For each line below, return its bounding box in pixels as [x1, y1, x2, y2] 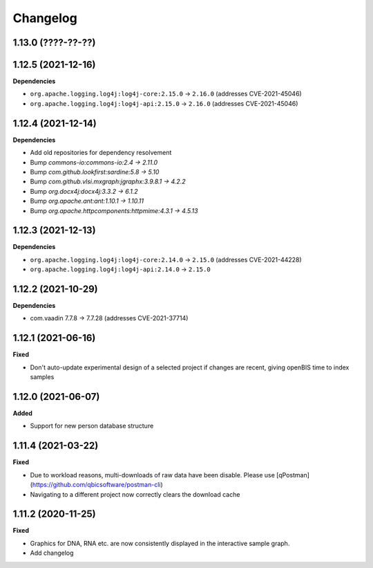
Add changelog [30, 549, 74, 557]
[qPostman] [276, 470, 310, 479]
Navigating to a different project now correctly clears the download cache [30, 490, 240, 498]
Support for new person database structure [30, 422, 154, 430]
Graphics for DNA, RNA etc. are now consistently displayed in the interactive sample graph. [30, 539, 290, 547]
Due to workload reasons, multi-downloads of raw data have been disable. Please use [30, 470, 276, 479]
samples [30, 373, 55, 381]
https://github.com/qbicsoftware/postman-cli [32, 481, 161, 489]
